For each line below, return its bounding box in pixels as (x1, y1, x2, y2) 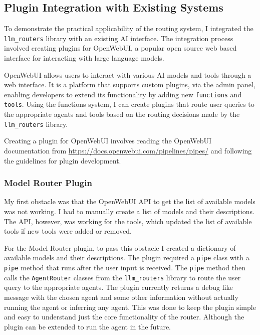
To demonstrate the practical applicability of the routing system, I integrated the (4, 23, 253, 34)
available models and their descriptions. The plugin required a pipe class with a (4, 252, 249, 263)
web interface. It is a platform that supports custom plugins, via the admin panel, (4, 79, 255, 90)
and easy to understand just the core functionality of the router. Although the (4, 311, 244, 322)
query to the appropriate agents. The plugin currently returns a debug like (4, 282, 233, 292)
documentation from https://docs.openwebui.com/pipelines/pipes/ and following (4, 145, 252, 155)
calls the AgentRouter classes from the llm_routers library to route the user (4, 272, 241, 282)
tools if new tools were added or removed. (4, 226, 132, 236)
